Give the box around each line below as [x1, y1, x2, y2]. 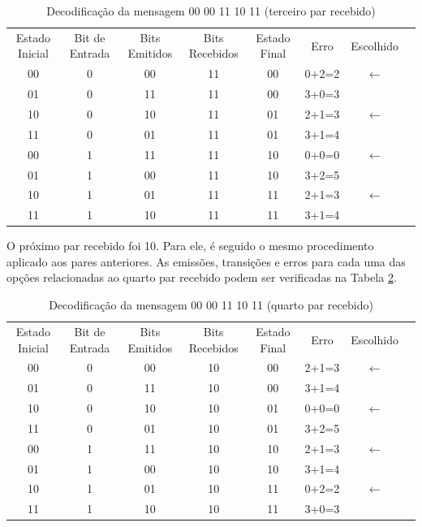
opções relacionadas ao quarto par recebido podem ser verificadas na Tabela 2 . [6, 269, 397, 286]
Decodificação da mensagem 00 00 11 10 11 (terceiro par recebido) [46, 2, 376, 19]
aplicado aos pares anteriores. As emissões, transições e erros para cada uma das [6, 253, 406, 270]
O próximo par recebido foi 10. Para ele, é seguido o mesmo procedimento [6, 237, 374, 254]
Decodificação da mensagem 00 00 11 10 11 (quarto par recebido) [49, 296, 373, 313]
